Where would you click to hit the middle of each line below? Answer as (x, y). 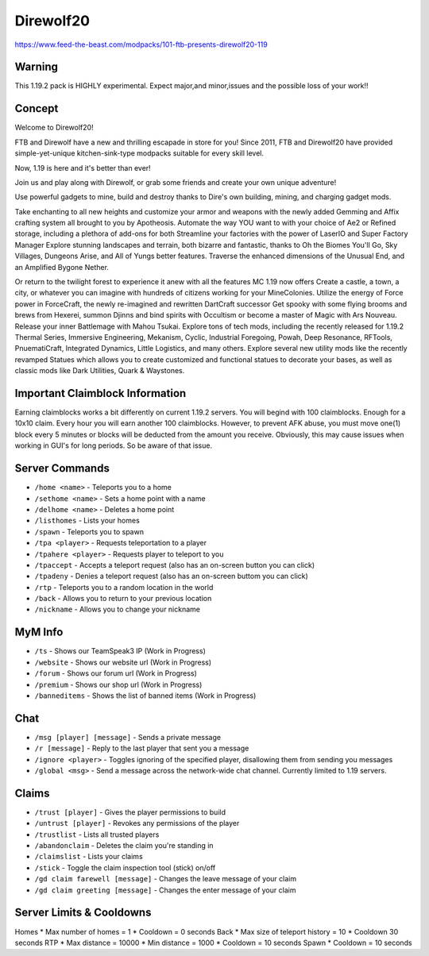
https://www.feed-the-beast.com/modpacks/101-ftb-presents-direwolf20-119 (141, 44)
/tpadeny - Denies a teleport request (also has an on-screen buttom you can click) (172, 576)
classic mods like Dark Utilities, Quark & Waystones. (100, 371)
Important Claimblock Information (100, 393)
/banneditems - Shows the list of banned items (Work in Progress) (145, 696)
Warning (37, 67)
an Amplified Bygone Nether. (62, 267)
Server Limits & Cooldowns (83, 913)
